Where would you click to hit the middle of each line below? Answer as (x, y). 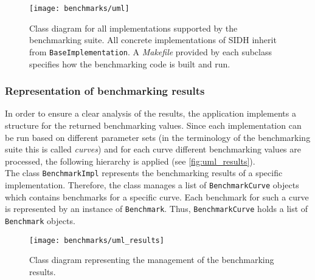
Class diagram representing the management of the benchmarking (152, 260)
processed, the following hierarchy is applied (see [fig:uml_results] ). (130, 161)
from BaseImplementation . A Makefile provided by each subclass (151, 51)
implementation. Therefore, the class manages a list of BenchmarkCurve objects (152, 184)
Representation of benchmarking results (105, 91)
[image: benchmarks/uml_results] (97, 240)
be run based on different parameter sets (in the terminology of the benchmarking (158, 137)
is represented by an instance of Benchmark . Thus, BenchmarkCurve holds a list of (157, 209)
